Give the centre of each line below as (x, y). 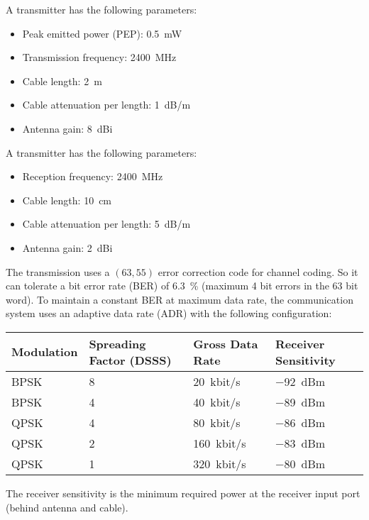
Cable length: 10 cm (67, 200)
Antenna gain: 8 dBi (67, 128)
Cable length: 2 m (62, 81)
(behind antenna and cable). (67, 507)
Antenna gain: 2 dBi (67, 247)
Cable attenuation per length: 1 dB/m (106, 105)
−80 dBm (301, 463)
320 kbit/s (220, 463)
